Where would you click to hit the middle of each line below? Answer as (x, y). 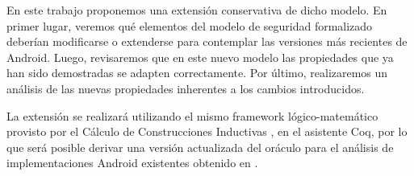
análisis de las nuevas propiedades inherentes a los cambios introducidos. (186, 88)
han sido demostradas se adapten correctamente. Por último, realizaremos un (197, 73)
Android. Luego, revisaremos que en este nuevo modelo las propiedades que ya (200, 57)
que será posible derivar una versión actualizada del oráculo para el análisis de (200, 147)
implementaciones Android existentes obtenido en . (132, 163)
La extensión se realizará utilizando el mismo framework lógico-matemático (192, 115)
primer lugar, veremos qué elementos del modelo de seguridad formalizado (190, 25)
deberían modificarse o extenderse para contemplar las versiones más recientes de (207, 41)
